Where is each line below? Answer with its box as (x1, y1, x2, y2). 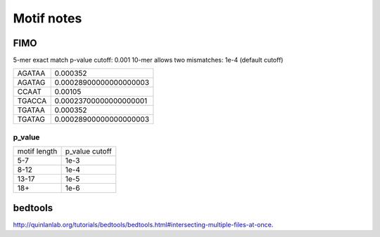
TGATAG (17, 114, 46, 124)
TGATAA (17, 105, 46, 115)
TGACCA (17, 96, 47, 106)
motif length (17, 147, 58, 156)
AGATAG (17, 78, 46, 88)
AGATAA (17, 69, 46, 79)
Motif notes (13, 11, 82, 26)
